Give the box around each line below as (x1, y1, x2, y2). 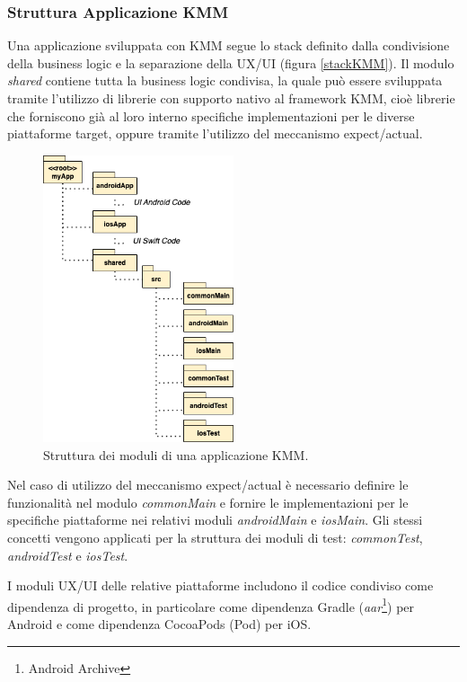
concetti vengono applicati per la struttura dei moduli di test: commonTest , (7, 527, 423, 546)
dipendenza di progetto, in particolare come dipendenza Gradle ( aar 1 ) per (7, 594, 415, 616)
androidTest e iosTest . (7, 545, 128, 564)
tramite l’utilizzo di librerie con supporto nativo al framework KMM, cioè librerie (7, 89, 455, 107)
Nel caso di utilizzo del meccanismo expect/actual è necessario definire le (7, 475, 409, 494)
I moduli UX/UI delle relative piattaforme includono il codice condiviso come (7, 576, 434, 595)
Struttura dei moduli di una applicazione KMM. (43, 445, 309, 464)
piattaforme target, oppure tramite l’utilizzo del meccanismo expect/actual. (7, 124, 423, 143)
